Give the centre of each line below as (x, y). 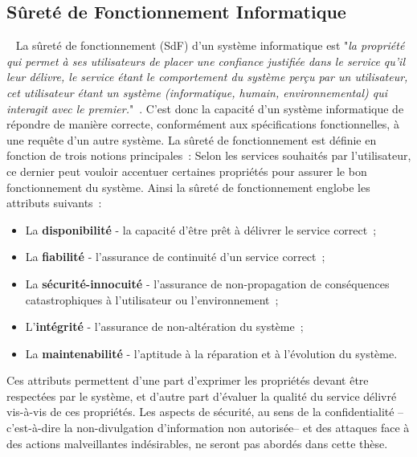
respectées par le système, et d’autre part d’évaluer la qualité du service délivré (202, 396)
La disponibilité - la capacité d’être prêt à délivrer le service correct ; (201, 229)
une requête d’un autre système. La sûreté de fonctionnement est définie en (192, 139)
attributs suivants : (54, 203)
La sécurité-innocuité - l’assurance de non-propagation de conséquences (207, 283)
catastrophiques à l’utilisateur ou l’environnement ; (152, 299)
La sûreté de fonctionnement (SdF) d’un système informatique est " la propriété (210, 45)
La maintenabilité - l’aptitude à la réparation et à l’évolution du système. (211, 353)
